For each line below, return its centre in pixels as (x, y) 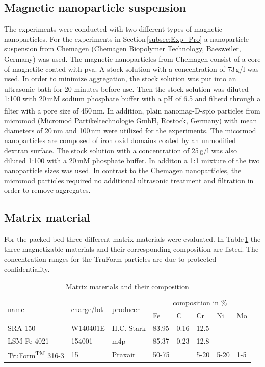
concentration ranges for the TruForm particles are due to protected (110, 259)
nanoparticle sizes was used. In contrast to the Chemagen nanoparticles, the (123, 170)
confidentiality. (27, 269)
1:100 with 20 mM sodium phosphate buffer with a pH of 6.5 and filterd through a (132, 98)
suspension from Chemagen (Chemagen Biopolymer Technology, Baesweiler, (123, 49)
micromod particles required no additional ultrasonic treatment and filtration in (129, 180)
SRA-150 (22, 328)
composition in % (200, 303)
